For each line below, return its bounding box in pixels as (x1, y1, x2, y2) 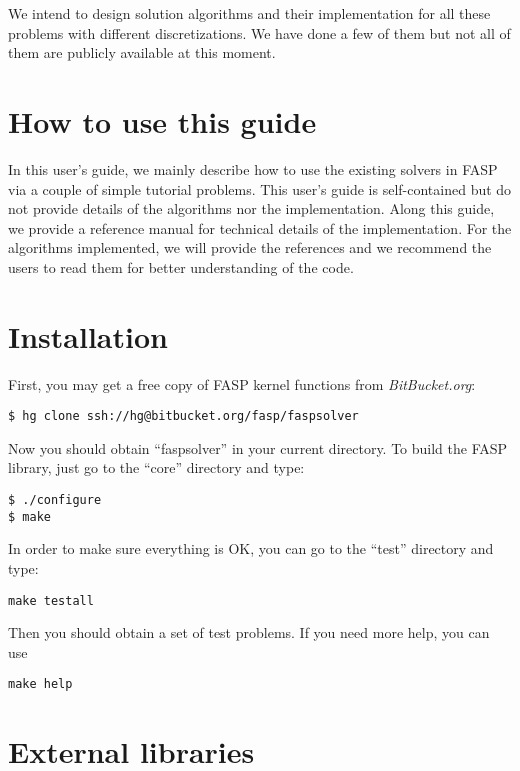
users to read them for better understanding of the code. (8, 256, 354, 277)
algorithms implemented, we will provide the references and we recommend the (8, 237, 492, 258)
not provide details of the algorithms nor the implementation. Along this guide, (8, 198, 495, 219)
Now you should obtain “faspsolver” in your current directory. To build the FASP (8, 437, 508, 458)
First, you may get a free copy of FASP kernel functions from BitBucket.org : (8, 373, 476, 394)
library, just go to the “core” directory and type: (8, 457, 305, 478)
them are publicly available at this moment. (8, 42, 276, 63)
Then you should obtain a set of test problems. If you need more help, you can (8, 622, 490, 643)
